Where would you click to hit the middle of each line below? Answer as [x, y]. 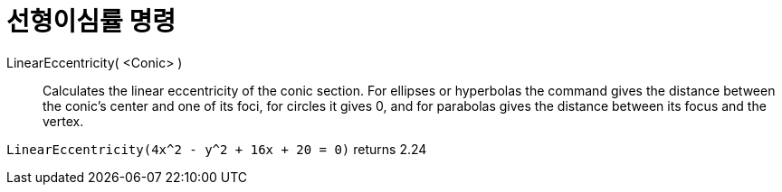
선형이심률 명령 [91, 22]
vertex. [63, 121]
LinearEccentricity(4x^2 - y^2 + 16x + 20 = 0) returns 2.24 [217, 149]
